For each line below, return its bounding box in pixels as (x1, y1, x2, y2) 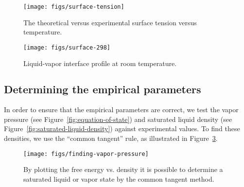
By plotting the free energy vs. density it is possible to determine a (23, 164, 223, 174)
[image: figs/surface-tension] (23, 3, 124, 10)
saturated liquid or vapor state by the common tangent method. (23, 173, 214, 184)
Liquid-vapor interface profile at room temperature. (23, 58, 177, 68)
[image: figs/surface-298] (23, 44, 110, 51)
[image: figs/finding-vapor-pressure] (23, 150, 149, 157)
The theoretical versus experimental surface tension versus (23, 17, 197, 27)
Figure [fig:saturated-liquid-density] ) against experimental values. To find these (4, 123, 240, 134)
